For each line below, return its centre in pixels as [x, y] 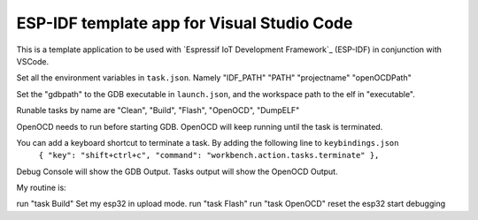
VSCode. [33, 61]
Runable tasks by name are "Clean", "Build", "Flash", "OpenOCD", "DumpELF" [158, 110]
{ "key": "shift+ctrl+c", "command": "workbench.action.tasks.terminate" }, [209, 156]
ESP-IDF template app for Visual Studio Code [185, 23]
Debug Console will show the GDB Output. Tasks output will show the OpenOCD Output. [177, 171]
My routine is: [41, 188]
